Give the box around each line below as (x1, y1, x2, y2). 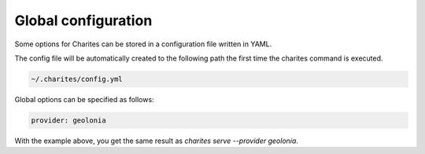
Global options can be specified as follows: (14, 94, 154, 104)
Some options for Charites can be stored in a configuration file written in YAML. (14, 39, 272, 49)
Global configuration (14, 12, 153, 29)
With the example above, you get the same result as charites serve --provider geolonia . (14, 136, 299, 145)
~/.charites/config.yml (31, 75, 124, 83)
